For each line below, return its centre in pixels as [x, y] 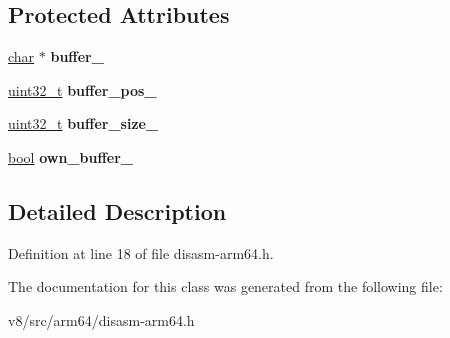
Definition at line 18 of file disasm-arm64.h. [141, 252]
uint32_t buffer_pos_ [82, 89]
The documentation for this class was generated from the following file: [225, 286]
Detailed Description [117, 210]
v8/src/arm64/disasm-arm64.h [101, 319]
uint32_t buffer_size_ [83, 123]
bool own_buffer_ [70, 156]
